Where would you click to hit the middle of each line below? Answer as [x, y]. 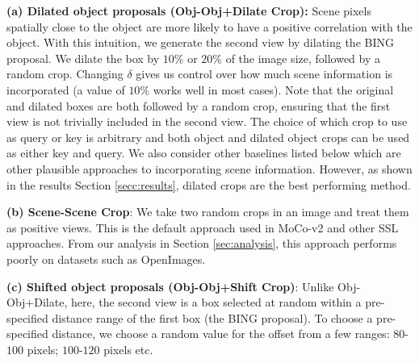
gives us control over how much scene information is [264, 74]
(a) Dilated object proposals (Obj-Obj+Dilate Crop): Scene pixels [189, 10]
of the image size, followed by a [303, 58]
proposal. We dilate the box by [83, 58]
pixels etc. [128, 349]
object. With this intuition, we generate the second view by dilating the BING [200, 42]
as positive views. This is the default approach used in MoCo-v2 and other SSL [203, 227]
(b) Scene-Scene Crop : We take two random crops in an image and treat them [208, 212]
